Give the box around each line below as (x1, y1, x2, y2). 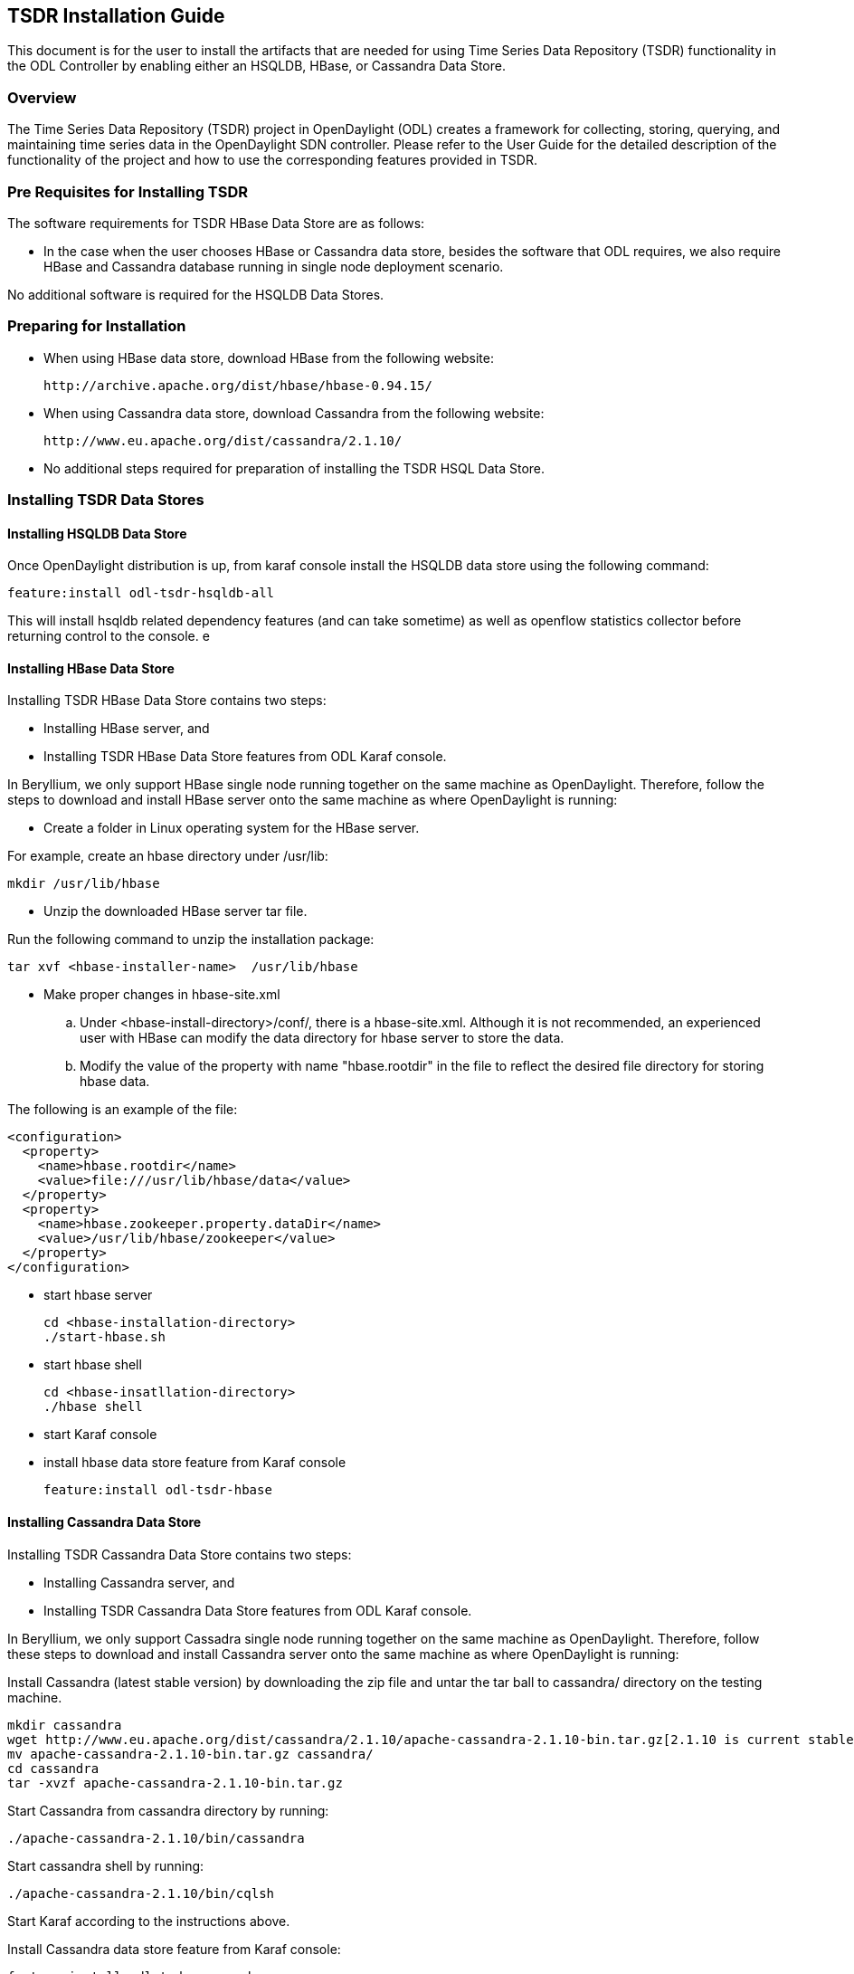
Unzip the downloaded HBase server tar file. (43, 903, 308, 920)
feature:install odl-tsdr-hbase (43, 1483, 272, 1498)
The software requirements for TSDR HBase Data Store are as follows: (7, 215, 425, 231)
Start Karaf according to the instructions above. (7, 1912, 290, 1929)
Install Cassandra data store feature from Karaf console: (7, 1941, 341, 1957)
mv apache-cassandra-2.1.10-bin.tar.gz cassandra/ (7, 1746, 374, 1761)
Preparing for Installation (7, 317, 186, 336)
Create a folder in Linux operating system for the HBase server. (43, 820, 420, 836)
